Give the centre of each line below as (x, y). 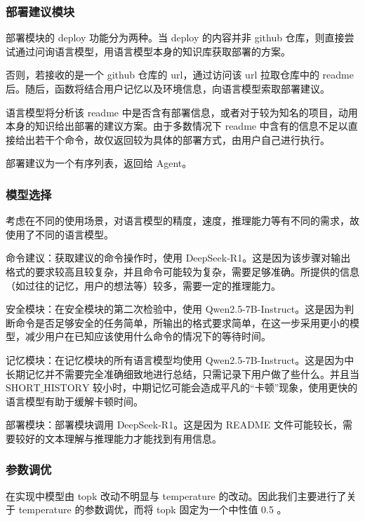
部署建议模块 (40, 11)
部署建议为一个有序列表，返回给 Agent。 (99, 163)
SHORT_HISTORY (48, 389)
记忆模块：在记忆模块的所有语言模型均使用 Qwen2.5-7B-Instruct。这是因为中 (180, 359)
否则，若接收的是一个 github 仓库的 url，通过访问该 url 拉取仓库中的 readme (180, 75)
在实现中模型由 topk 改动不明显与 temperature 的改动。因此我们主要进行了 (176, 495)
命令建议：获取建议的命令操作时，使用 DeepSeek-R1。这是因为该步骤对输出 (178, 258)
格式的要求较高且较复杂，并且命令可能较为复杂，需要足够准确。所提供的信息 (182, 271)
